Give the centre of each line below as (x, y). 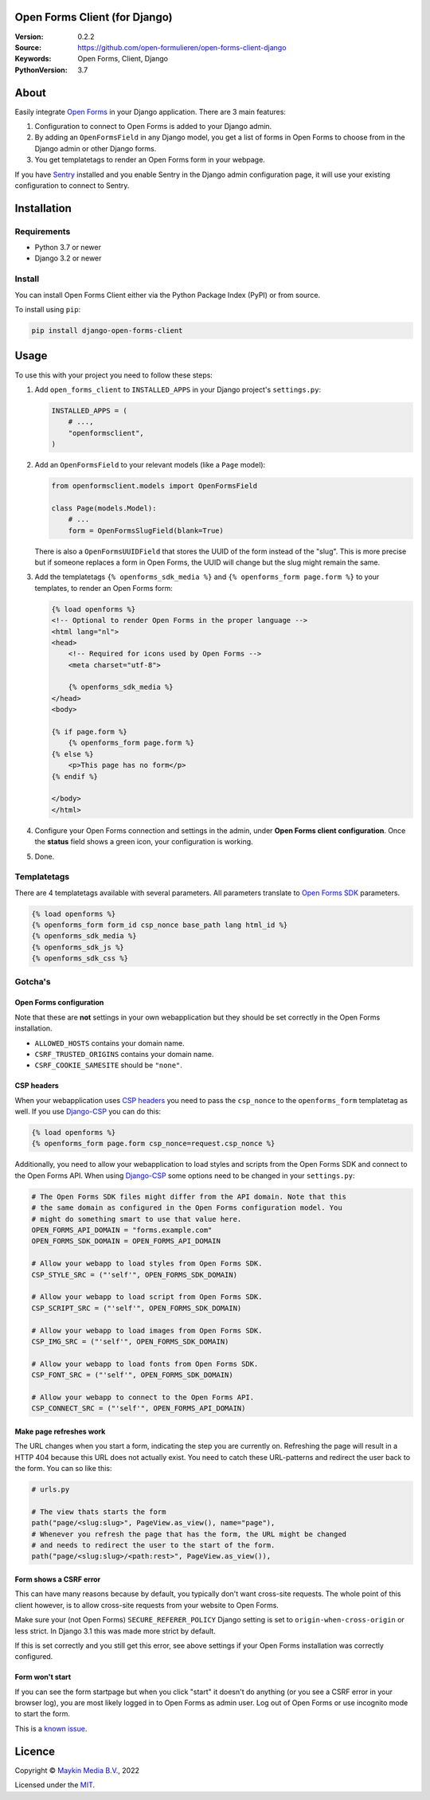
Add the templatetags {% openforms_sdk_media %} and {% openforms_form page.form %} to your (207, 577)
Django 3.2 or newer (68, 258)
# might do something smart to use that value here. (137, 1219)
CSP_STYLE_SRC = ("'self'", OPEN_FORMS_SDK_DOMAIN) (135, 1275)
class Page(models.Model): (104, 508)
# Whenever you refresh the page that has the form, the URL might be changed (189, 1534)
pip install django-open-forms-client (107, 331)
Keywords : (33, 59)
